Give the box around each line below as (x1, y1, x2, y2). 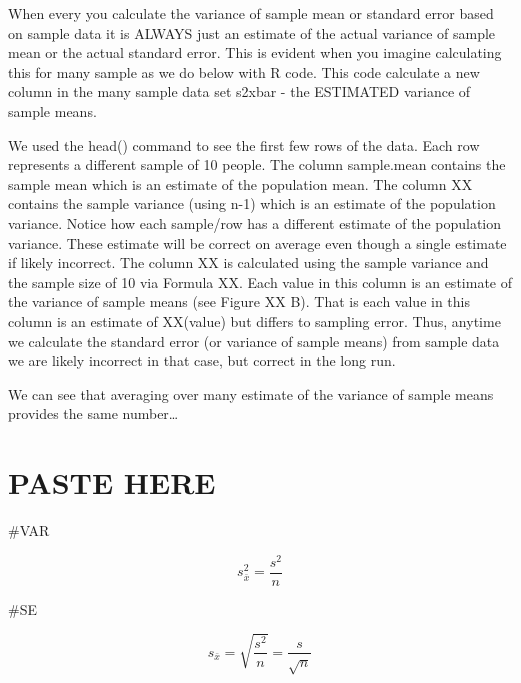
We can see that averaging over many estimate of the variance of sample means (8, 383, 494, 404)
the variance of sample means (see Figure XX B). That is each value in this (8, 291, 470, 312)
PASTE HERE (8, 462, 216, 503)
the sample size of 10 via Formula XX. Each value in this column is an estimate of (8, 271, 512, 292)
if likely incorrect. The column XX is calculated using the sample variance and (8, 252, 489, 273)
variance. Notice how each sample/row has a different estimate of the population (8, 212, 502, 233)
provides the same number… (8, 403, 179, 424)
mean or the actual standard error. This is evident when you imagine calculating (8, 42, 502, 63)
